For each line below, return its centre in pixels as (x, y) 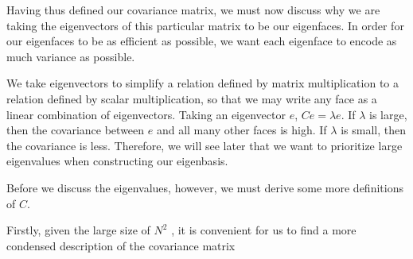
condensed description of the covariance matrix (121, 245)
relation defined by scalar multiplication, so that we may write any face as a (192, 98)
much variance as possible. (71, 56)
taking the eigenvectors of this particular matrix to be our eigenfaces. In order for (205, 25)
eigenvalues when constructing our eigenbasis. (117, 161)
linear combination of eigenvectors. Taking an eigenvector (146, 114)
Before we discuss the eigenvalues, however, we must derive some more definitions (205, 187)
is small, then (373, 130)
